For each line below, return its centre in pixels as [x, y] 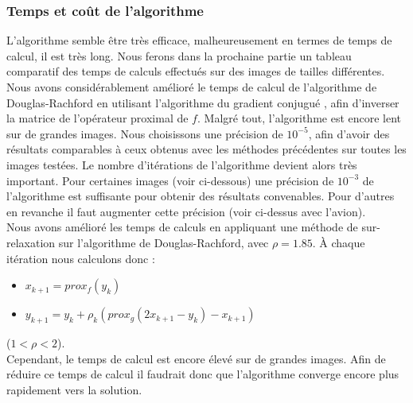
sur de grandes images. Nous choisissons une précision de [145, 133]
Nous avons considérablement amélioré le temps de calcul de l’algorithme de [192, 87]
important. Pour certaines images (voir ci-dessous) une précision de [170, 180]
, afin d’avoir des [349, 133]
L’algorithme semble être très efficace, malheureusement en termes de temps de [199, 40]
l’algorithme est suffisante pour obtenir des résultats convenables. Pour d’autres [201, 196]
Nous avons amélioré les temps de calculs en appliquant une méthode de [182, 227]
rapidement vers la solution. [74, 389]
